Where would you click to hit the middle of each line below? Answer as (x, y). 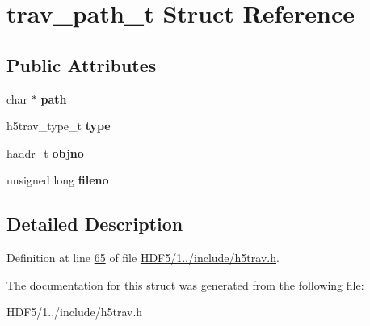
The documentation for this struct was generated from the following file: (185, 284)
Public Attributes (82, 64)
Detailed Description (95, 224)
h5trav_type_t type (59, 126)
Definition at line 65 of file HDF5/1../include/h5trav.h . (143, 258)
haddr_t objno (45, 152)
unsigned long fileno (58, 180)
